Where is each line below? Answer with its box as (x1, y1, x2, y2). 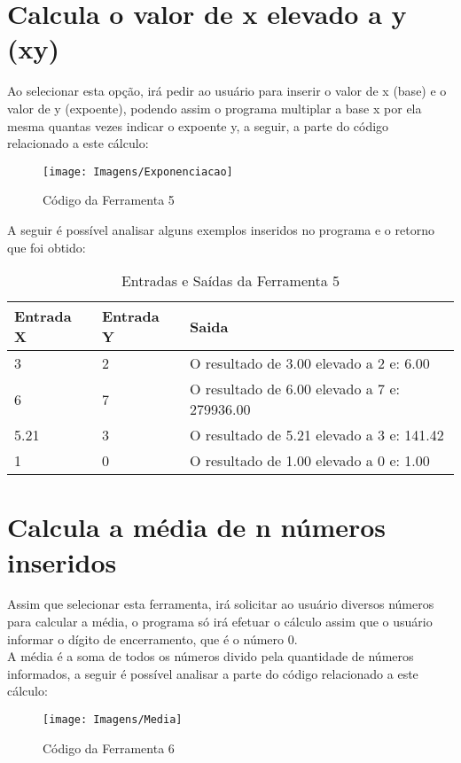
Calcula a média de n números (7, 509, 387, 545)
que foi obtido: (7, 237, 86, 256)
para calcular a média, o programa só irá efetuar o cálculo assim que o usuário (7, 612, 433, 631)
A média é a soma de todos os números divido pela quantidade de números (7, 647, 414, 666)
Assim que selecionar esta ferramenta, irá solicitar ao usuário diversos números (7, 595, 434, 613)
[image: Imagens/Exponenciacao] (43, 165, 233, 178)
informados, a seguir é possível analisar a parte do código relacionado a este (7, 664, 418, 682)
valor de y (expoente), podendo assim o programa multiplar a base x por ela (7, 98, 422, 117)
